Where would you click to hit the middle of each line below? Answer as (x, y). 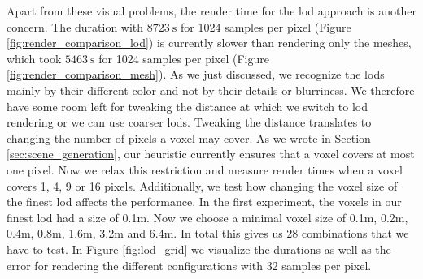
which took (34, 58)
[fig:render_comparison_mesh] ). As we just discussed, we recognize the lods (196, 74)
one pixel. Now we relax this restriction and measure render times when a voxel (205, 169)
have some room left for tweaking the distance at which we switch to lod (187, 106)
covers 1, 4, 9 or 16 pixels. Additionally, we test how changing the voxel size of (202, 185)
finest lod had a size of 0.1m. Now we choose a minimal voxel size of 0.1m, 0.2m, (207, 217)
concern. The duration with (75, 26)
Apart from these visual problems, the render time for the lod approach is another (211, 11)
